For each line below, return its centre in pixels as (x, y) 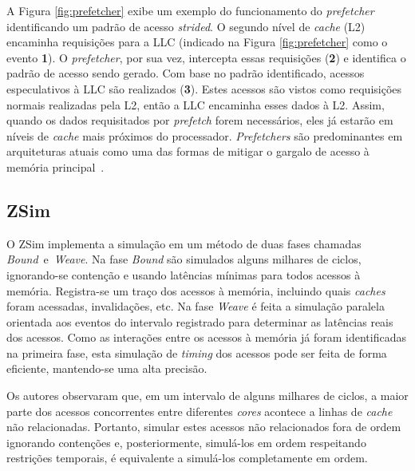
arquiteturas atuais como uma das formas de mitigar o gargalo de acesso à (188, 151)
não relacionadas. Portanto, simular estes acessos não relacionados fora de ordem (204, 427)
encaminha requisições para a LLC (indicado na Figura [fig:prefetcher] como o (197, 42)
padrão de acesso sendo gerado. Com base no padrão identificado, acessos (186, 73)
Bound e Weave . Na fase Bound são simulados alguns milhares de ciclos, (184, 259)
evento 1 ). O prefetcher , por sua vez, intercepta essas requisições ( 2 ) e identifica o (206, 57)
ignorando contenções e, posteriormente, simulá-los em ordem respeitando (186, 442)
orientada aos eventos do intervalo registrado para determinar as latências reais (200, 321)
